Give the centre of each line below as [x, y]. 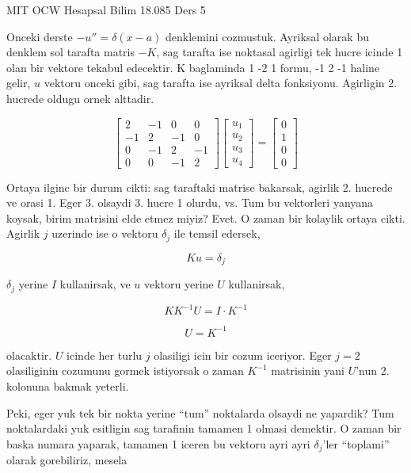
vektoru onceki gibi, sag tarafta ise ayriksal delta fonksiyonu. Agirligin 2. [221, 83]
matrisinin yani [308, 370]
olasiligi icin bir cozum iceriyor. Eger [243, 355]
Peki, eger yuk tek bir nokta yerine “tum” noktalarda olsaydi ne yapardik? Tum [200, 412]
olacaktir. [29, 355]
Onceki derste [40, 36]
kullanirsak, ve [95, 284]
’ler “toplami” [356, 443]
